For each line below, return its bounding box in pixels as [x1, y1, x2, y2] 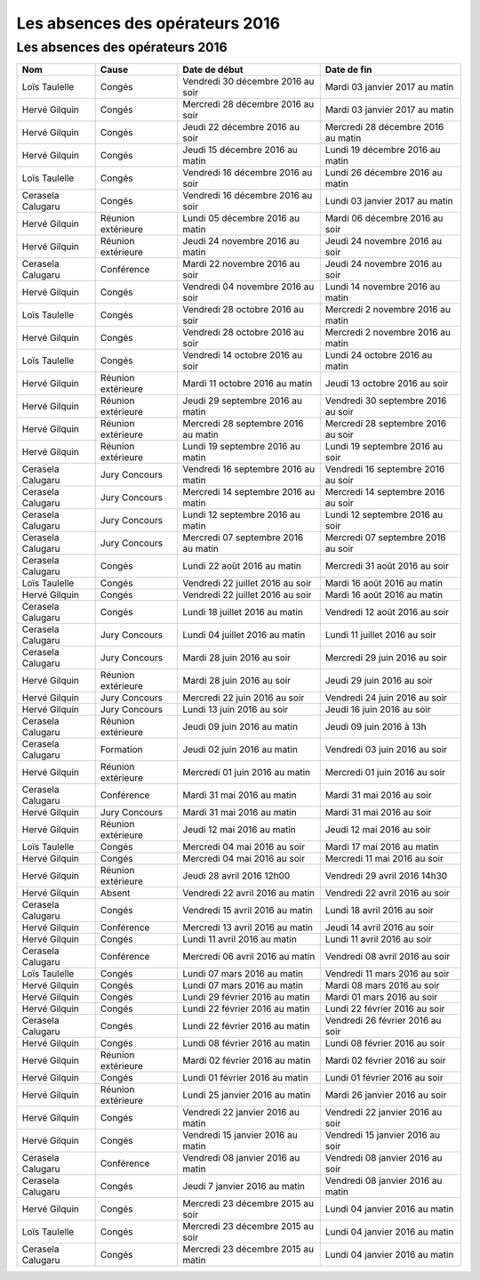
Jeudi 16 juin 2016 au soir [324, 703, 431, 716]
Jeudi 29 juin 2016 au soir [324, 675, 433, 687]
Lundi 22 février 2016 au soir [324, 1002, 445, 1015]
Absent [100, 887, 131, 899]
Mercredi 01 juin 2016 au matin [182, 766, 311, 779]
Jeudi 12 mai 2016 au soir [324, 823, 431, 836]
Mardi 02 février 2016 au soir [324, 1055, 446, 1067]
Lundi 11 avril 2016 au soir [324, 933, 432, 945]
